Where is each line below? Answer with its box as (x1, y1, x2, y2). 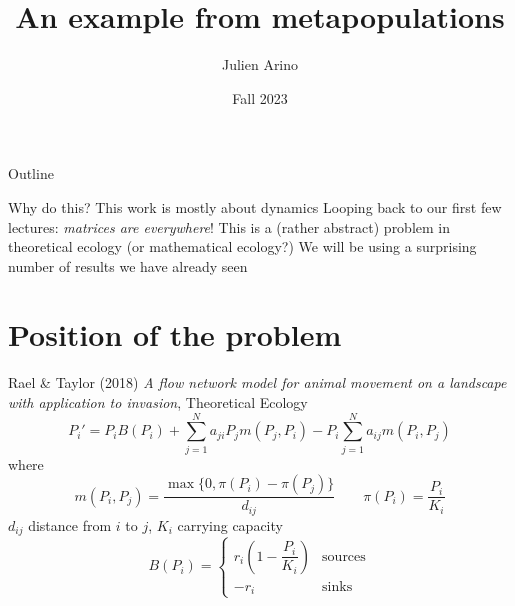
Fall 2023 (232, 87, 288, 108)
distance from (28, 514, 112, 535)
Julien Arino (221, 54, 299, 75)
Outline (8, 163, 54, 184)
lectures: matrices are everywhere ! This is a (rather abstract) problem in (8, 216, 451, 237)
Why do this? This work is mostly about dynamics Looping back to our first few (8, 196, 502, 217)
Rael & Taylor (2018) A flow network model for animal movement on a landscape (8, 372, 507, 393)
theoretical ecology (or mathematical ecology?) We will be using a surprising (8, 236, 477, 257)
